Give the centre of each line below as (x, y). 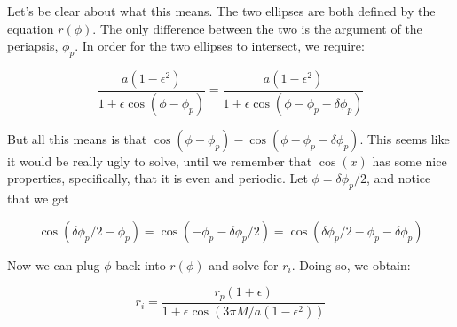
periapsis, (33, 46)
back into (141, 264)
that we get (38, 199)
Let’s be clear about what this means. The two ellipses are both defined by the (221, 11)
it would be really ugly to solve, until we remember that (160, 160)
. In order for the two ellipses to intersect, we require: (220, 46)
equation (31, 28)
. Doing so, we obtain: (351, 264)
